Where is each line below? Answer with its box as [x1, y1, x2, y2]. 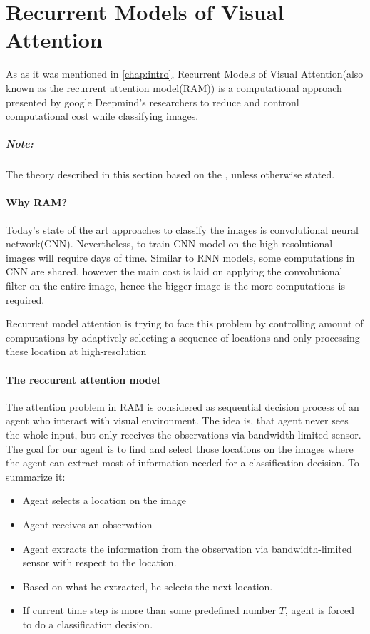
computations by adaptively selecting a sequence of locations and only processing [6, 329, 360, 344]
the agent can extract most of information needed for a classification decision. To [6, 455, 359, 470]
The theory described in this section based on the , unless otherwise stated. [6, 167, 335, 182]
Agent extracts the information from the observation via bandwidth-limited [22, 541, 352, 556]
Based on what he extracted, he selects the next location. [22, 578, 273, 593]
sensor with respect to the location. [22, 555, 177, 570]
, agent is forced [284, 603, 355, 618]
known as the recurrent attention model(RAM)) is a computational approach [6, 80, 342, 95]
